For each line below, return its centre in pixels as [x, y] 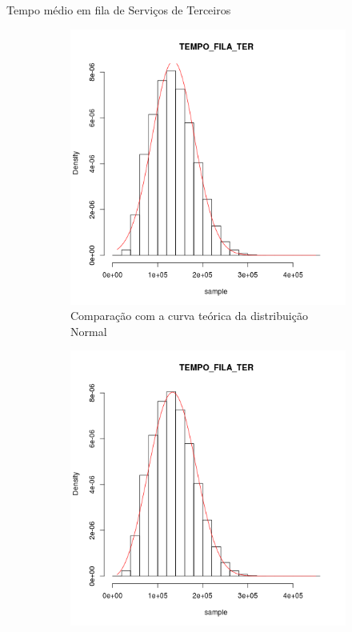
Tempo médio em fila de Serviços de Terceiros [119, 10]
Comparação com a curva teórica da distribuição [189, 316]
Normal [89, 331]
